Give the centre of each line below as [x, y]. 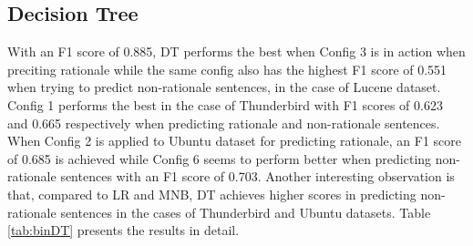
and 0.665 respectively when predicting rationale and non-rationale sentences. [224, 123]
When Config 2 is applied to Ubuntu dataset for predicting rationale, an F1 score [235, 141]
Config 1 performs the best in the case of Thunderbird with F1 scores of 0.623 [225, 104]
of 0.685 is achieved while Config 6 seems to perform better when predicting [220, 158]
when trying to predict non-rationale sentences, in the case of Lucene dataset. [224, 87]
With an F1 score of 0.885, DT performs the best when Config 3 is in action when [236, 51]
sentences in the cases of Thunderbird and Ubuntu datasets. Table [246, 212]
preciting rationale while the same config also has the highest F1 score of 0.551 [227, 69]
